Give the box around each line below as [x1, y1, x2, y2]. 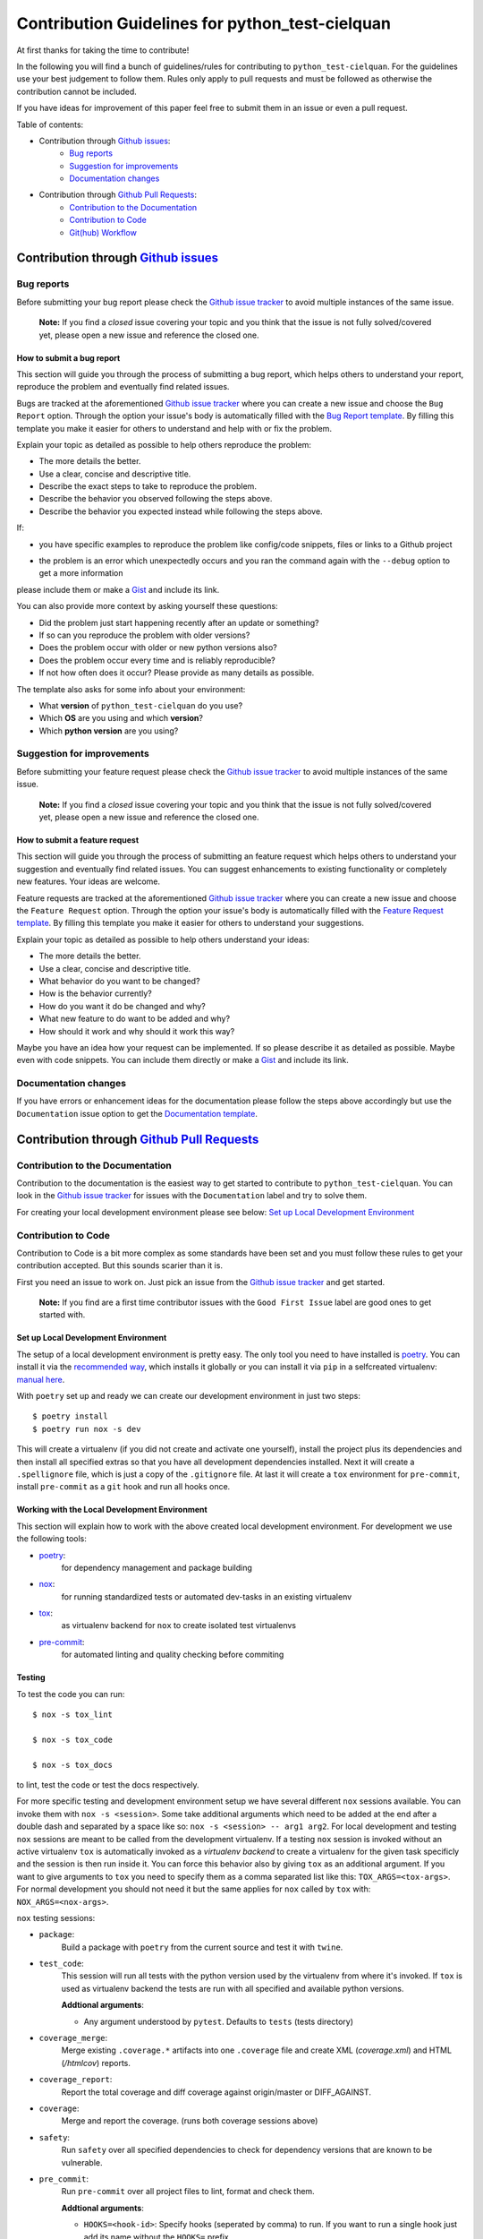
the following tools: [16, 1533, 87, 1544]
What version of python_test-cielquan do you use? [38, 699, 243, 711]
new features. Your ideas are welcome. [16, 876, 161, 887]
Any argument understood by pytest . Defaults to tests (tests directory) [83, 2016, 353, 2027]
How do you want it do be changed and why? [38, 1000, 206, 1011]
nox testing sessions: [16, 1912, 96, 1923]
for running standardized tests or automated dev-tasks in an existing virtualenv [61, 1591, 352, 1602]
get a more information [38, 568, 123, 579]
